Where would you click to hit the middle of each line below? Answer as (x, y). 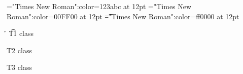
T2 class (19, 50)
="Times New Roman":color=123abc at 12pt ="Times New (99, 6)
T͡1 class (21, 33)
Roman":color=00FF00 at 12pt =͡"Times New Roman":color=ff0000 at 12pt (123, 16)
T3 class (19, 67)
